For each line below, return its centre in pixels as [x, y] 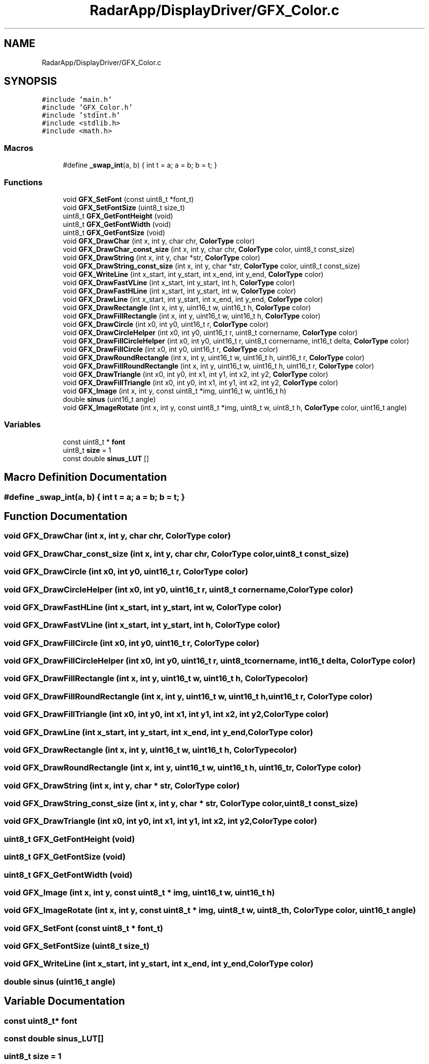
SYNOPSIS [31, 81]
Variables [23, 425]
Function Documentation [66, 516]
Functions [23, 182]
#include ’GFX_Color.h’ [87, 108]
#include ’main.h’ [77, 100]
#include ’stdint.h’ [81, 115]
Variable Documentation [65, 1001]
